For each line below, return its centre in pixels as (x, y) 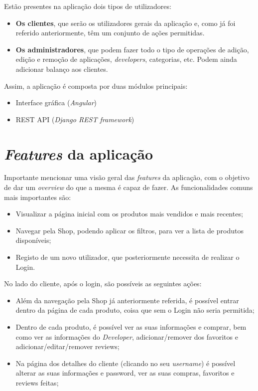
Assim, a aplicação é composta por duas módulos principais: (96, 86)
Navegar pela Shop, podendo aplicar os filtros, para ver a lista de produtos (129, 230)
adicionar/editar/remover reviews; (67, 346)
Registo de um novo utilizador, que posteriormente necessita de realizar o (128, 257)
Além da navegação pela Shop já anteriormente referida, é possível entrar (127, 300)
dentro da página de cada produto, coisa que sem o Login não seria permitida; (135, 310)
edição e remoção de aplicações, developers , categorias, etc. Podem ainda (126, 59)
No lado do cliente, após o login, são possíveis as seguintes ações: (103, 284)
